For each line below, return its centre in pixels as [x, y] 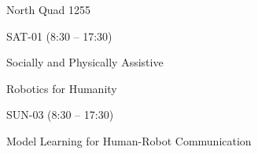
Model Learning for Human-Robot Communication [129, 140]
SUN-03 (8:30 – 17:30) [60, 115]
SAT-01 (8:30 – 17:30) [59, 36]
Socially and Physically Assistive [85, 62]
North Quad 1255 [49, 9]
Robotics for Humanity [62, 88]
